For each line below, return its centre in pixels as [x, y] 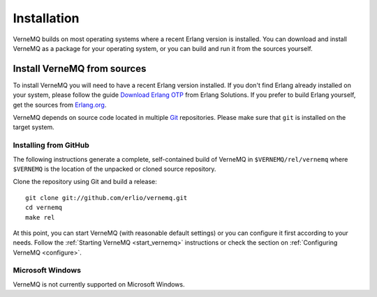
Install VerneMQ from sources [80, 69]
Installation [46, 18]
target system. [34, 127]
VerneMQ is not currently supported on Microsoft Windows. [99, 284]
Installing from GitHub [51, 145]
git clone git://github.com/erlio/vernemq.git [106, 198]
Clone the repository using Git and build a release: [85, 182]
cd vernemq [44, 208]
